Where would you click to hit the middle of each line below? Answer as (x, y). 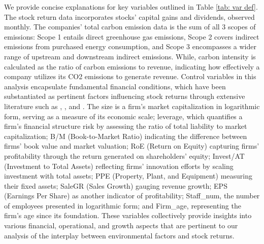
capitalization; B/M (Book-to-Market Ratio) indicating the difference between (126, 136)
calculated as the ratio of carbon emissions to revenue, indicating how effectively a (132, 66)
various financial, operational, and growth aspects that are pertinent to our (121, 225)
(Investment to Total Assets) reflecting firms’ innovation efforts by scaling (119, 166)
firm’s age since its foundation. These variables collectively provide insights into (128, 215)
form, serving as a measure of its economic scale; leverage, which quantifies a (123, 116)
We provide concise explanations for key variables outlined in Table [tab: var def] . (131, 7)
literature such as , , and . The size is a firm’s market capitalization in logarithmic (132, 106)
